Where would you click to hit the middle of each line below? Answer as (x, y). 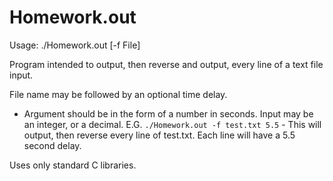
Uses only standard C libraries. (73, 165)
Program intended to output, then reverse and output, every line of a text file (166, 64)
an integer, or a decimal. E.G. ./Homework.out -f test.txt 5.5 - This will (172, 124)
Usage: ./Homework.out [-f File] (75, 45)
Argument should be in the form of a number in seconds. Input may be (168, 113)
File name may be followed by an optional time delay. (118, 94)
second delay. (52, 145)
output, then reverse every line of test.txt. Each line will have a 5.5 (159, 135)
